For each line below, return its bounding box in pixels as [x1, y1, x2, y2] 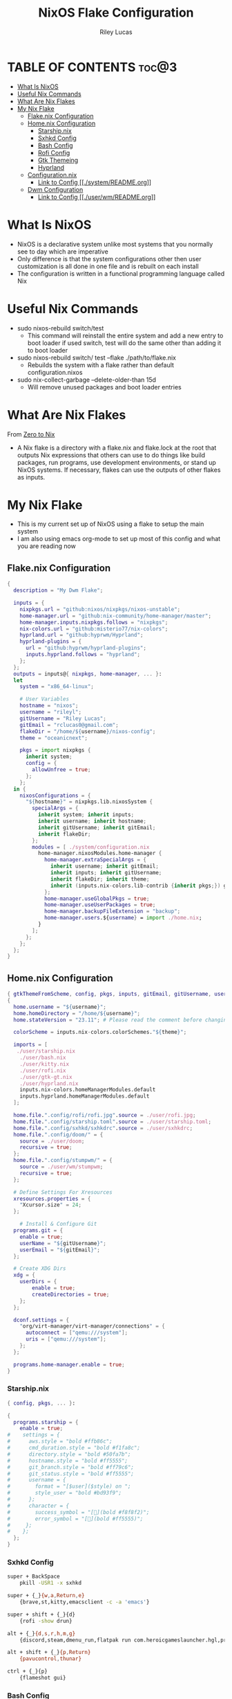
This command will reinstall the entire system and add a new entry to [27, 331, 224, 340]
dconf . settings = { [13, 1317, 70, 1323]
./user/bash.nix [19, 1055, 67, 1062]
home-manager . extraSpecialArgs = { [43, 856, 147, 863]
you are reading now [17, 542, 76, 550]
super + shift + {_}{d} [7, 1611, 76, 1618]
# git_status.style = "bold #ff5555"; [7, 1470, 135, 1477]
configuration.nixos [27, 368, 83, 376]
